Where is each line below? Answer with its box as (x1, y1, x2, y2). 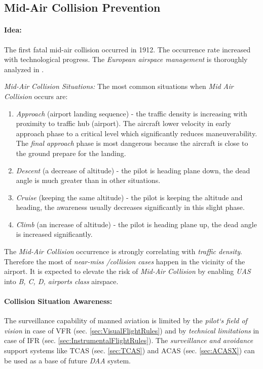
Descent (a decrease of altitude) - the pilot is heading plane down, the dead (16, 165, 250, 175)
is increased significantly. (16, 229, 93, 239)
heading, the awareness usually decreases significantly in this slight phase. (16, 202, 245, 212)
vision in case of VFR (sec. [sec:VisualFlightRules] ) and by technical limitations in (4, 325, 259, 335)
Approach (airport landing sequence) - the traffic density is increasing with (16, 108, 247, 118)
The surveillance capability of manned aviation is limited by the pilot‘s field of (4, 315, 247, 326)
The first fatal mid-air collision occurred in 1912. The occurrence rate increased (4, 44, 251, 54)
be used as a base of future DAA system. (4, 355, 131, 365)
